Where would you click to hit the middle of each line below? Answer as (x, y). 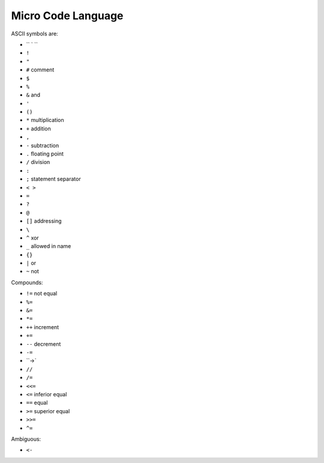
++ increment (43, 327)
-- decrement (43, 344)
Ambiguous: (26, 439)
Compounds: (27, 282)
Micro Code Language (67, 16)
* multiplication (45, 120)
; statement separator (53, 179)
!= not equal (42, 294)
